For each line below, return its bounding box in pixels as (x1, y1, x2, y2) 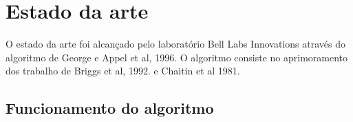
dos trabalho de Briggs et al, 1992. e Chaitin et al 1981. (6, 63, 240, 78)
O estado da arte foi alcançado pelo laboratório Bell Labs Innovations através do (6, 37, 345, 51)
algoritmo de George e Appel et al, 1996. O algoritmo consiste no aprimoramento (6, 50, 348, 64)
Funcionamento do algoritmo (6, 97, 214, 119)
